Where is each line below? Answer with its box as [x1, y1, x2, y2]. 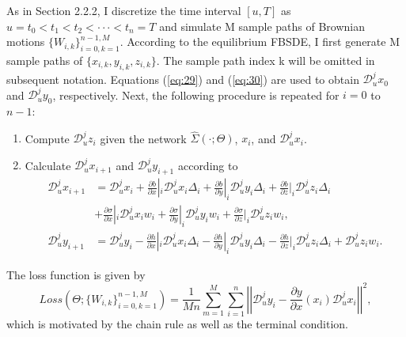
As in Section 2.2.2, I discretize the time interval [6, 2, 241, 18]
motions [6, 33, 45, 50]
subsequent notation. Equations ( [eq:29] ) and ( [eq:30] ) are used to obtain [6, 70, 359, 87]
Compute [25, 130, 70, 146]
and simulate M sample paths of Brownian [159, 17, 366, 34]
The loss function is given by [6, 266, 146, 282]
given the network [100, 130, 187, 146]
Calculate [25, 157, 71, 173]
